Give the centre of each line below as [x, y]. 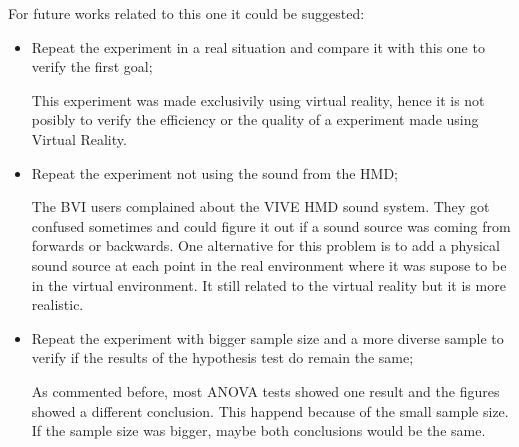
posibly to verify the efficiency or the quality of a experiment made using [255, 119]
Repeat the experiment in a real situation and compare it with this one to [258, 46]
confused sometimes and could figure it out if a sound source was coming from [271, 225]
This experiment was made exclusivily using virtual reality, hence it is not [258, 99]
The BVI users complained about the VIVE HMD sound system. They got [260, 206]
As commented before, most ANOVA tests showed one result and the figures [265, 390]
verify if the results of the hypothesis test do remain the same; [222, 357]
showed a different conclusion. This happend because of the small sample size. [270, 410]
